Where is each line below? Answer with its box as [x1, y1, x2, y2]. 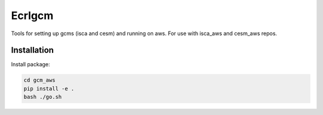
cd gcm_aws [23, 77, 56, 83]
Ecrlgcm [11, 9, 54, 22]
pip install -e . [23, 85, 75, 92]
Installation [11, 45, 54, 55]
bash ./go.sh [23, 94, 62, 101]
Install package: [11, 61, 50, 68]
